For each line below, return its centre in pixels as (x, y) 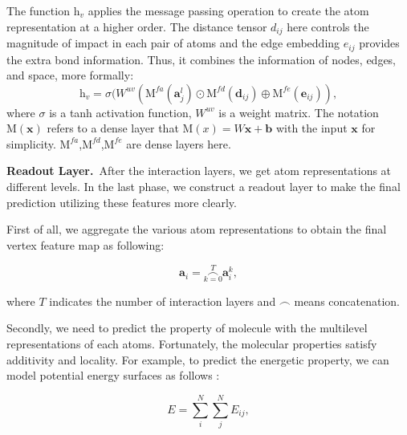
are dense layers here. (179, 143)
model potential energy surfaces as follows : (113, 375)
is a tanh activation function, (120, 112)
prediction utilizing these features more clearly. (122, 202)
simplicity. (31, 143)
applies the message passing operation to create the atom (228, 10)
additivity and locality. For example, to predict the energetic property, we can (198, 359)
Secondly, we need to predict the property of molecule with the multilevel (187, 328)
